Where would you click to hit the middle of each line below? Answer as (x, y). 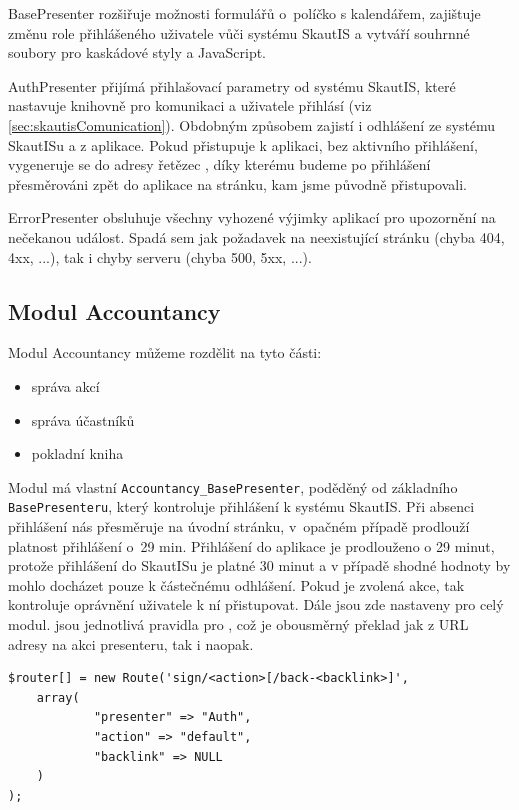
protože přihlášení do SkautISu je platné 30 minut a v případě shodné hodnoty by (259, 565)
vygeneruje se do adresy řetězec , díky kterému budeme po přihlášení (219, 164)
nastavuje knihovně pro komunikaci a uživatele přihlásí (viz (190, 105)
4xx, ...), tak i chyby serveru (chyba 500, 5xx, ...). (160, 256)
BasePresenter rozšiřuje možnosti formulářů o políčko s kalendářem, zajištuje (244, 13)
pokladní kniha (77, 453)
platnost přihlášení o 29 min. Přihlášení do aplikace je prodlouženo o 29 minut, (251, 545)
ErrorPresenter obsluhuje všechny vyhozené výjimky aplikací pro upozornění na (252, 217)
